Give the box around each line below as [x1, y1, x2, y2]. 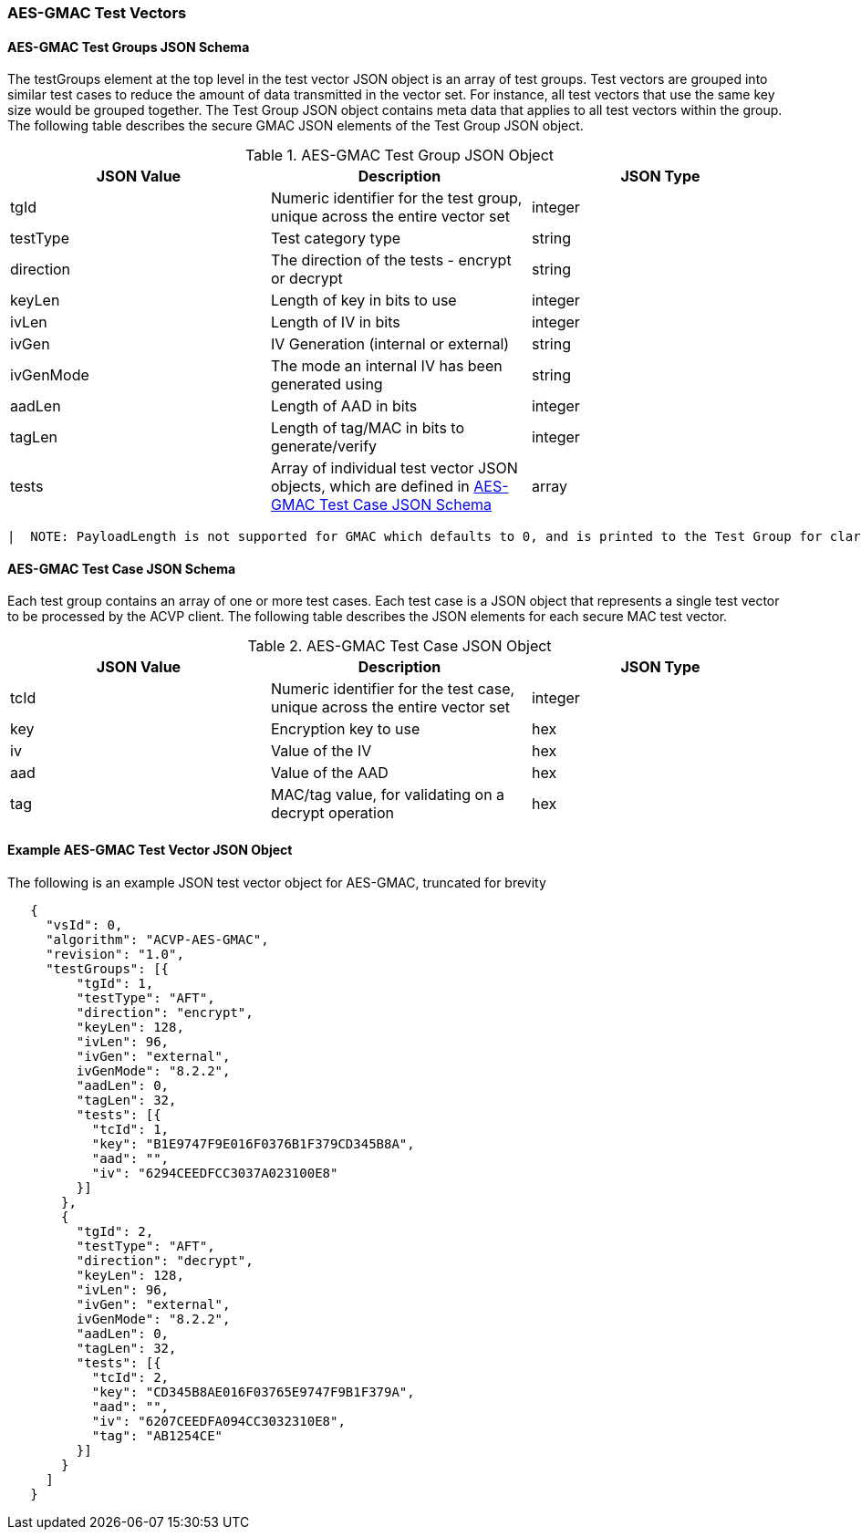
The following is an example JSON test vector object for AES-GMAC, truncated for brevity [7, 874, 546, 890]
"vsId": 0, [46, 917, 123, 932]
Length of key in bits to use [270, 291, 457, 310]
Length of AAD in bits [270, 397, 418, 416]
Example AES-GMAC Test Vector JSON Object [7, 842, 293, 858]
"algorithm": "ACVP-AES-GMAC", [46, 931, 269, 947]
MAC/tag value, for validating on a [270, 785, 505, 805]
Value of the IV [270, 742, 372, 761]
